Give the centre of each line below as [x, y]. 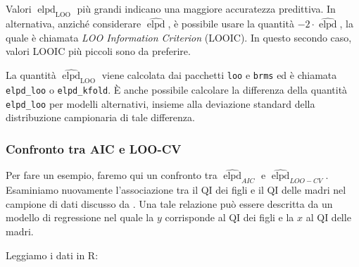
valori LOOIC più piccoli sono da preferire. [98, 51]
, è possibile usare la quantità [231, 24]
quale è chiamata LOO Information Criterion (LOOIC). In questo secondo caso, [179, 37]
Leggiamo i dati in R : [52, 255]
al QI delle [328, 217]
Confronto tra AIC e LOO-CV [94, 148]
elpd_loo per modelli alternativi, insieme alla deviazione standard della [160, 103]
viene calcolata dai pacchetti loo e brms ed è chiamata [219, 75]
